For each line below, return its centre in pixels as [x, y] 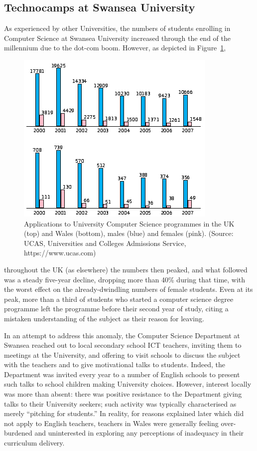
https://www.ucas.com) [60, 253]
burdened [18, 433]
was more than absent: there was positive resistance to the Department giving [123, 394]
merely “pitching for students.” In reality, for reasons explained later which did [124, 413]
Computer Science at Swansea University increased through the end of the [117, 38]
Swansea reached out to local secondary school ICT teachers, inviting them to [123, 345]
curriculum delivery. [34, 443]
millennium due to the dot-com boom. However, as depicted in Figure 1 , [115, 48]
